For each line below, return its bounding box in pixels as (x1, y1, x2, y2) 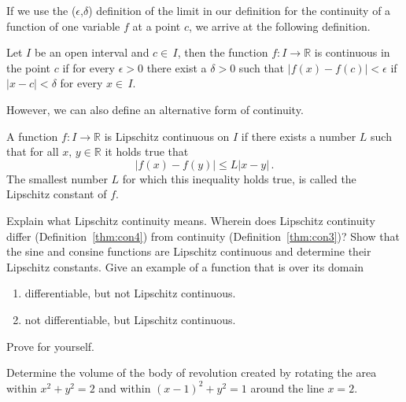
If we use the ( (6, 2, 76, 18)
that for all (6, 143, 59, 160)
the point (6, 59, 51, 76)
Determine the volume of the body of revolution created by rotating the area (6, 364, 377, 381)
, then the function (177, 44, 268, 61)
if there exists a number (241, 127, 356, 144)
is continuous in (314, 44, 390, 61)
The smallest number (6, 170, 108, 186)
